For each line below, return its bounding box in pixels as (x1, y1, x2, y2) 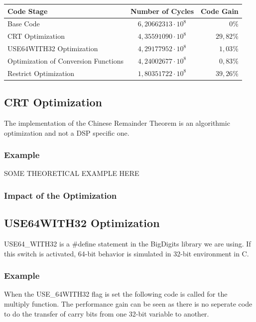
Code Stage (7, 5, 48, 16)
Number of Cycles (130, 5, 194, 16)
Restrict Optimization (7, 68, 75, 78)
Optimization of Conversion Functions (7, 55, 124, 66)
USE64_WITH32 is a (4, 239, 70, 249)
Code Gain (201, 5, 239, 16)
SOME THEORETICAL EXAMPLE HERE (4, 168, 139, 178)
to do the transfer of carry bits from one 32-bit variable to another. (4, 308, 209, 319)
